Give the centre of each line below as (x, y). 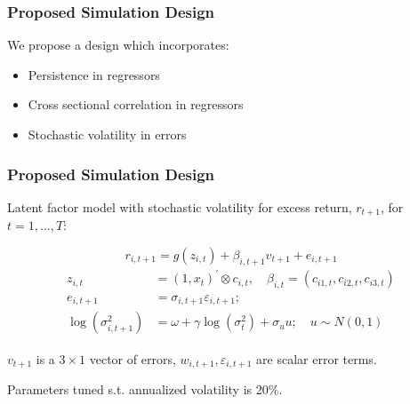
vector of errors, (133, 358)
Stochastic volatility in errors (107, 134)
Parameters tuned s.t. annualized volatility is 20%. (145, 388)
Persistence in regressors (94, 74)
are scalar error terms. (317, 358)
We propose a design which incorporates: (118, 45)
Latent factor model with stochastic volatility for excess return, (180, 206)
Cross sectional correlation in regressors (136, 104)
